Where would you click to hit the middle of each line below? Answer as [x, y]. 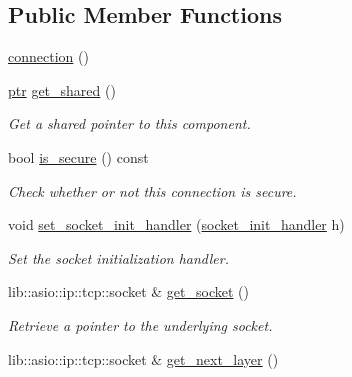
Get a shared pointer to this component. [129, 123]
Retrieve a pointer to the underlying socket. [140, 324]
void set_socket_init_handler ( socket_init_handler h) [176, 224]
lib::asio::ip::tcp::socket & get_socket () [128, 291]
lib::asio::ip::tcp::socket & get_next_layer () [143, 358]
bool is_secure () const [78, 156]
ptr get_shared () [62, 89]
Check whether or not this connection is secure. [152, 190]
